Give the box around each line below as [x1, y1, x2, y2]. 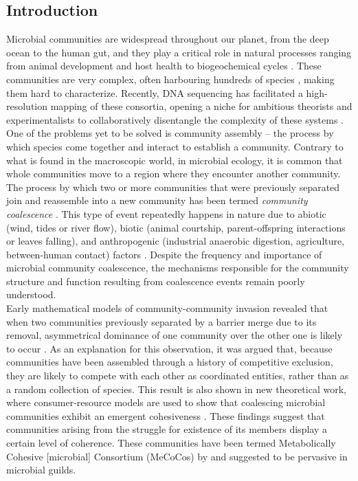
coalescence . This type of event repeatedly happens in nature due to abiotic [6, 206, 326, 221]
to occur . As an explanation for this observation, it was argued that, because [6, 341, 333, 355]
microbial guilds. [6, 462, 76, 477]
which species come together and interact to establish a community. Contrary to [6, 139, 344, 153]
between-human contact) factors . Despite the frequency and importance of [6, 247, 322, 261]
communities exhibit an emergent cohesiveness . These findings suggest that [6, 408, 325, 423]
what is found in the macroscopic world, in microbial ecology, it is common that [6, 153, 343, 167]
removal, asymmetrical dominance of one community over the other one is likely [6, 328, 343, 342]
